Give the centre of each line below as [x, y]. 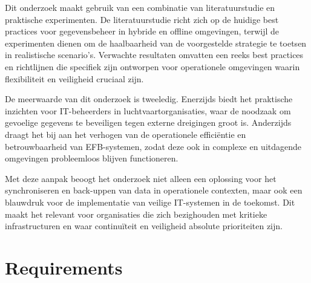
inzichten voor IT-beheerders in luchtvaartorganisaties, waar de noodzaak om [148, 110]
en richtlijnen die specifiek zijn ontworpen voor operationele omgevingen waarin [152, 66]
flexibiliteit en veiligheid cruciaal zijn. [74, 78]
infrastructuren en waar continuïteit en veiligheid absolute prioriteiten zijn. [144, 226]
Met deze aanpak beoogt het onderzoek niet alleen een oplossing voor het [141, 178]
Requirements [64, 267]
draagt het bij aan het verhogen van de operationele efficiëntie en [126, 134]
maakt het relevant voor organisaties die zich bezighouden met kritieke [136, 214]
